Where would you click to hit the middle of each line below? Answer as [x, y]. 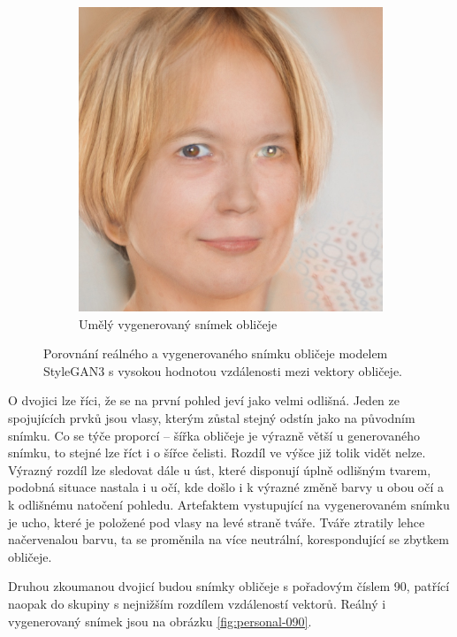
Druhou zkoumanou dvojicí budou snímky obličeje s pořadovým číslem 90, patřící [229, 586]
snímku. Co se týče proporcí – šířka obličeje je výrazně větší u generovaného [214, 435]
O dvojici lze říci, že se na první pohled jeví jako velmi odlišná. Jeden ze [204, 400]
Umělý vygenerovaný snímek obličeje [178, 323]
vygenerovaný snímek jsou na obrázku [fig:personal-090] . [160, 621]
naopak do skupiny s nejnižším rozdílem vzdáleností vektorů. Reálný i [197, 603]
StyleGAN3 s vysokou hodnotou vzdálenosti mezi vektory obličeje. [223, 370]
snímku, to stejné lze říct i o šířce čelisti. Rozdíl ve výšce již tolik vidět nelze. [217, 453]
